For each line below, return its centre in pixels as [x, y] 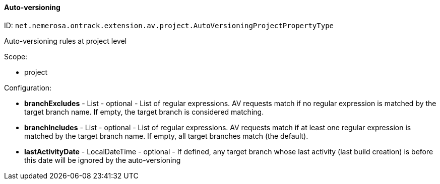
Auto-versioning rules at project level [66, 41]
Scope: [16, 56]
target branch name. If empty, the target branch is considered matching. [144, 112]
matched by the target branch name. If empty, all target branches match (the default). [166, 136]
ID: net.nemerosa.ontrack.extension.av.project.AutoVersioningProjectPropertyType [169, 25]
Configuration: [28, 87]
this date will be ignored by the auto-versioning [103, 160]
